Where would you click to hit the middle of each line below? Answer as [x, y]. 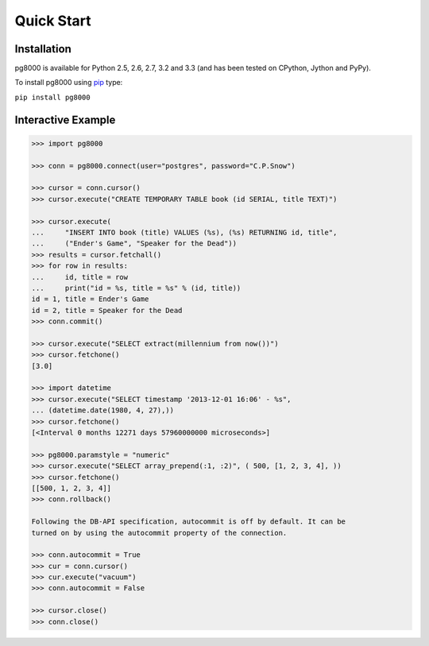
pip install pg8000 [52, 97]
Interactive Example [65, 120]
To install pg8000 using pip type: [69, 83]
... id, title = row [80, 277]
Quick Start [53, 21]
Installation [43, 49]
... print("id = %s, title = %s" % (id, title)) [136, 288]
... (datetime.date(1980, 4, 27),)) [103, 410]
